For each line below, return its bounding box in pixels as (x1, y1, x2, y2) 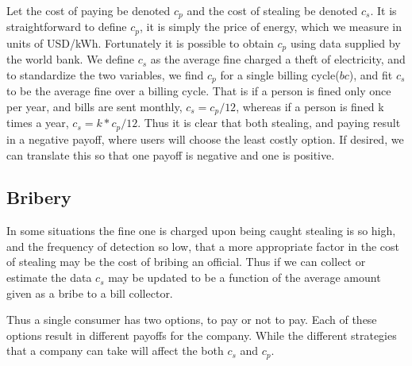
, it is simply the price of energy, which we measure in (139, 18, 402, 35)
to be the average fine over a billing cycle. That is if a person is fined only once (6, 83, 391, 99)
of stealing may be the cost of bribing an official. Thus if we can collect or (6, 253, 366, 270)
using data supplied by (290, 34, 401, 51)
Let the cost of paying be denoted (6, 2, 171, 18)
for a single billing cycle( (220, 66, 340, 83)
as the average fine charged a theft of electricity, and (150, 51, 406, 67)
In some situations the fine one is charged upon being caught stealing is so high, (6, 222, 396, 239)
